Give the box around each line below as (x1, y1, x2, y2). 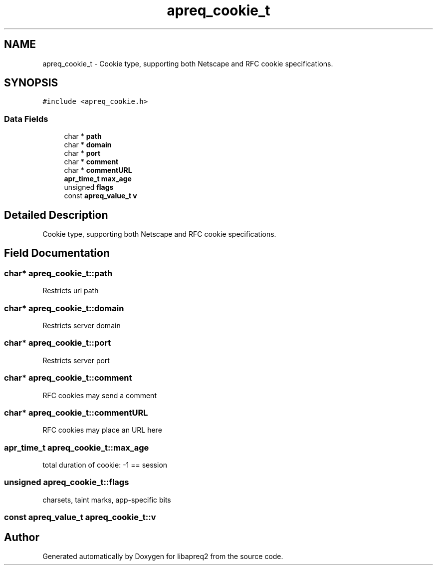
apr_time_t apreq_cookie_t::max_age (4, 442, 149, 453)
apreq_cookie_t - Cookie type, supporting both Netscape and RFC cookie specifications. (42, 59, 333, 68)
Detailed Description (4, 208, 108, 221)
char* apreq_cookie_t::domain (4, 303, 124, 313)
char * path (64, 132, 102, 141)
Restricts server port (42, 356, 110, 365)
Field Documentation (4, 247, 110, 260)
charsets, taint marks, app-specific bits (42, 495, 171, 504)
